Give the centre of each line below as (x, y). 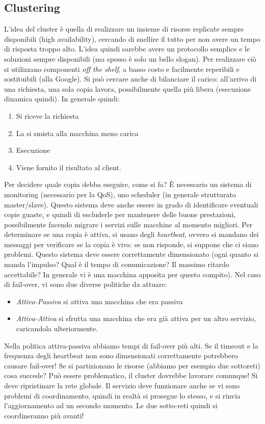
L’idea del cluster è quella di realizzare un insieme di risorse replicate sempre (124, 29)
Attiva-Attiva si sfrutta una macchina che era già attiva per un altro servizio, (136, 318)
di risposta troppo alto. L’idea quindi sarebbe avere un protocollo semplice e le (127, 49)
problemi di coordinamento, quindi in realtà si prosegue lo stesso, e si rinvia (122, 395)
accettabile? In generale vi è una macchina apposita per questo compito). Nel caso (132, 274)
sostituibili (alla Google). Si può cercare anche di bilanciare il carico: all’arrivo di (130, 79)
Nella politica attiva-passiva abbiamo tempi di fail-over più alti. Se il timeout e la (131, 345)
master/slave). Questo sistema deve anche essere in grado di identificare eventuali (131, 204)
